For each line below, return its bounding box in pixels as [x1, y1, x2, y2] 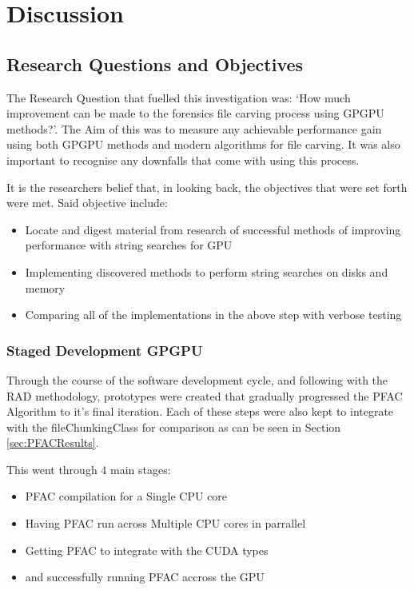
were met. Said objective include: [6, 194, 168, 211]
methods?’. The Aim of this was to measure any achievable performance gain [6, 120, 382, 137]
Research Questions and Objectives [6, 51, 304, 76]
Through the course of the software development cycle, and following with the [6, 371, 388, 388]
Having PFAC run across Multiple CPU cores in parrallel [25, 515, 306, 532]
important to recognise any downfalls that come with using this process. [6, 151, 360, 168]
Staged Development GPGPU [6, 340, 203, 360]
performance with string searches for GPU [25, 237, 233, 253]
